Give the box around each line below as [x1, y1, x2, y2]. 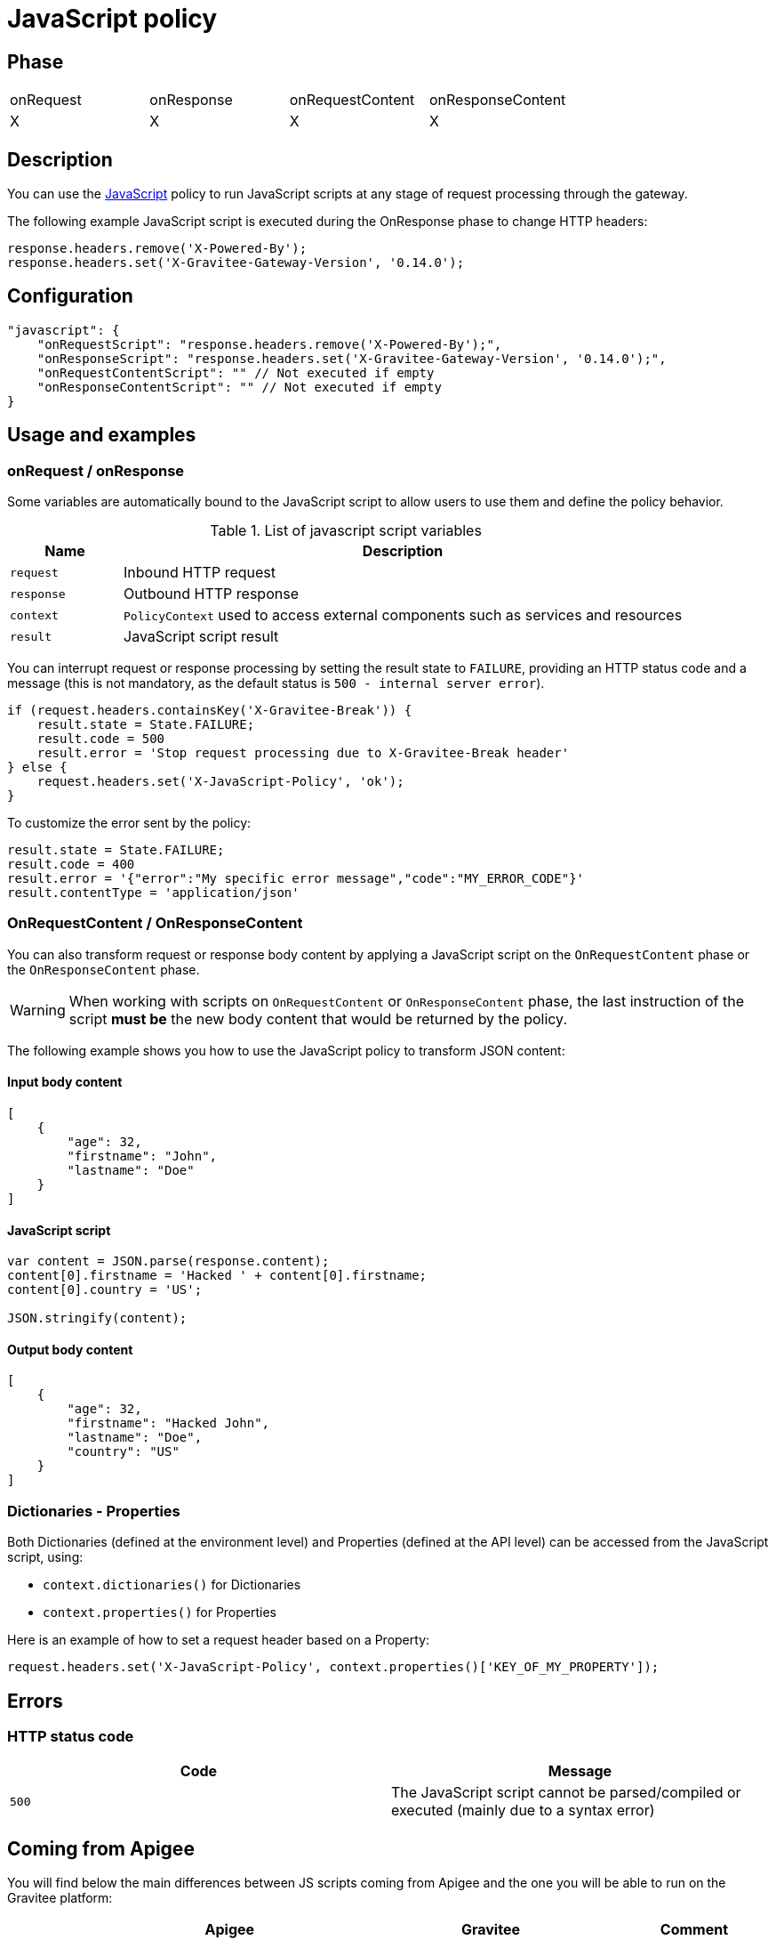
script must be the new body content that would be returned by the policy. [68, 1009, 567, 1028]
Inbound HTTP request [124, 563, 276, 582]
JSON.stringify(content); [7, 1311, 188, 1326]
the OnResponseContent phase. [7, 961, 200, 977]
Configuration [7, 285, 133, 308]
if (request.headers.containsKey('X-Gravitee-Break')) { [7, 703, 412, 718]
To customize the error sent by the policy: [7, 815, 252, 831]
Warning [10, 1000, 66, 1019]
